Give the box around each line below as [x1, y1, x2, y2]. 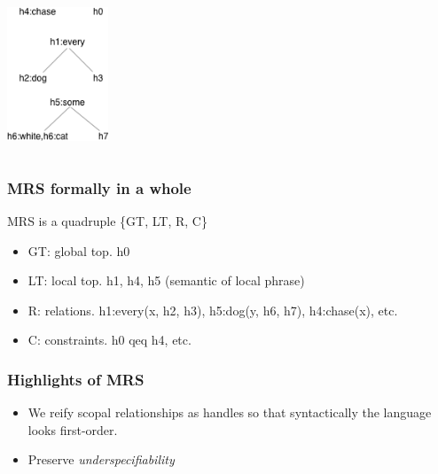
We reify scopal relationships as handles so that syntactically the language [27, 403, 432, 422]
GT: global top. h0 [27, 241, 130, 260]
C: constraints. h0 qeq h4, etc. [27, 330, 192, 349]
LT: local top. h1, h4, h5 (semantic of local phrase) [27, 271, 305, 290]
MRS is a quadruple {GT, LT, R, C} [7, 211, 207, 229]
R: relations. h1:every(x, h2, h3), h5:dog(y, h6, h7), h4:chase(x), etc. [27, 300, 398, 319]
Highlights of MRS [7, 368, 145, 390]
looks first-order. [27, 420, 118, 439]
